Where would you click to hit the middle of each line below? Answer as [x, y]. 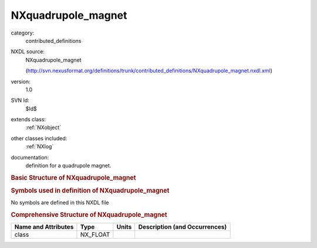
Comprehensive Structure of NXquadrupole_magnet [89, 215]
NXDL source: [28, 52]
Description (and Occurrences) [183, 227]
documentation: [30, 157]
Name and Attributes [44, 227]
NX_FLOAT [95, 235]
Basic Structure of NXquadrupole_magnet [73, 178]
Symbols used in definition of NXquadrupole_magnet [90, 191]
